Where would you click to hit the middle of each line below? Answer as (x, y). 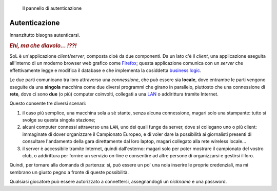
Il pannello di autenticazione (52, 8)
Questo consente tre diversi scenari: (48, 103)
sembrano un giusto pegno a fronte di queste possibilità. (69, 172)
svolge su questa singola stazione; (59, 120)
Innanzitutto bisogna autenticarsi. (45, 35)
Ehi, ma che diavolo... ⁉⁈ (43, 45)
